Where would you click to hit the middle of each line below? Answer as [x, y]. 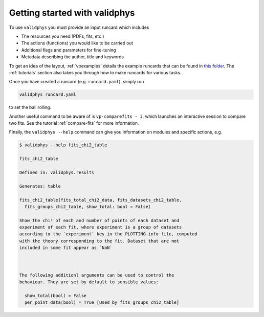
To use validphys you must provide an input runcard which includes [79, 27]
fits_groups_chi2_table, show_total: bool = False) [88, 206]
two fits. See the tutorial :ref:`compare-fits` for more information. [74, 123]
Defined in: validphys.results [57, 172]
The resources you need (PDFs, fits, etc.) [63, 36]
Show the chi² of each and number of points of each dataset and [99, 220]
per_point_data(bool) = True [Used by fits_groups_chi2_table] [102, 303]
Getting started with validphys [72, 13]
